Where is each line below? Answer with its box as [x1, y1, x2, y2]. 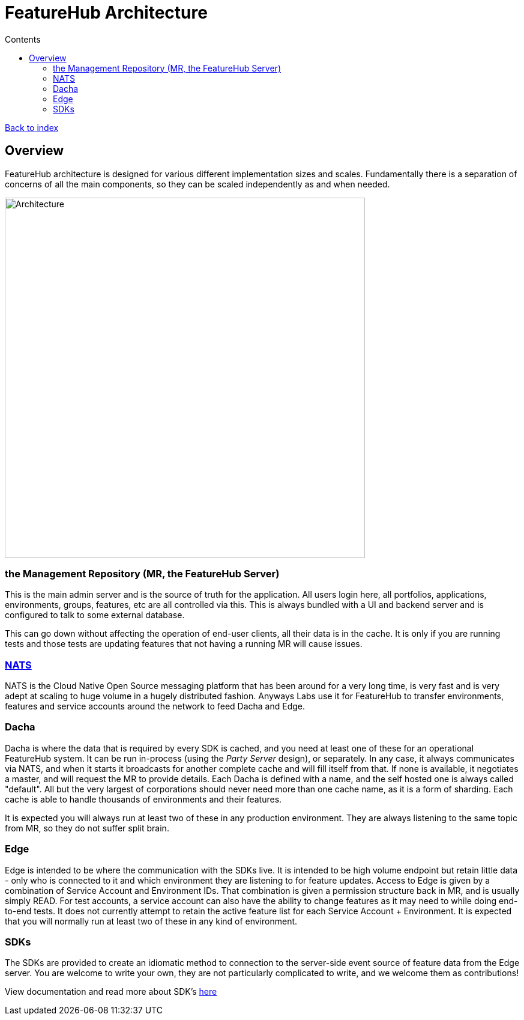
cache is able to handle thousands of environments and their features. [5, 794, 282, 804]
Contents [5, 34, 41, 44]
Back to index [5, 122, 59, 133]
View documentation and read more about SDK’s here [5, 986, 217, 997]
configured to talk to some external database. [5, 610, 185, 621]
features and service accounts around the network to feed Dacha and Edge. [5, 701, 306, 712]
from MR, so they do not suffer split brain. [5, 822, 169, 833]
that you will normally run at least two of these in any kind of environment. [5, 915, 298, 926]
